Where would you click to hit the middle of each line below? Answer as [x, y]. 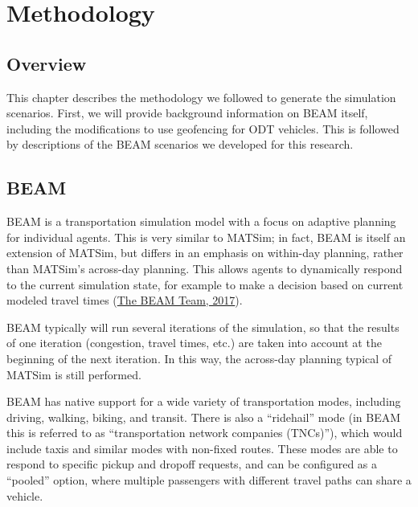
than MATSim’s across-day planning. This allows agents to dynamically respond [205, 268]
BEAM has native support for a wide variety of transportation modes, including [204, 401]
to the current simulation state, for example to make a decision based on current [205, 284]
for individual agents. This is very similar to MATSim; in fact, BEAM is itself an [206, 237]
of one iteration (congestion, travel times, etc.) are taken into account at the [194, 343]
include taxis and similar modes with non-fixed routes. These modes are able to [202, 448]
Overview [47, 63]
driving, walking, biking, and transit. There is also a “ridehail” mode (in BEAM [204, 417]
